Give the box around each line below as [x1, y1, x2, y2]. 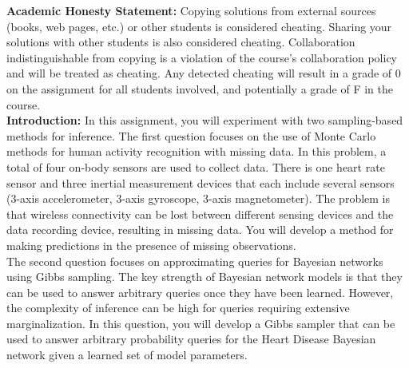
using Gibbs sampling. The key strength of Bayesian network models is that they [6, 268, 403, 285]
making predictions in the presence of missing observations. [6, 236, 296, 253]
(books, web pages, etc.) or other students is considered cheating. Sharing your [6, 18, 392, 34]
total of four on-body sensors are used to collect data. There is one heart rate [6, 158, 385, 175]
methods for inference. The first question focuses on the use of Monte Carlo [6, 127, 376, 144]
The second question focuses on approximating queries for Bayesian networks [6, 252, 383, 269]
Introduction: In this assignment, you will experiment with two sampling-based [6, 112, 403, 129]
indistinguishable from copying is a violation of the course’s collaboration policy [6, 49, 398, 65]
